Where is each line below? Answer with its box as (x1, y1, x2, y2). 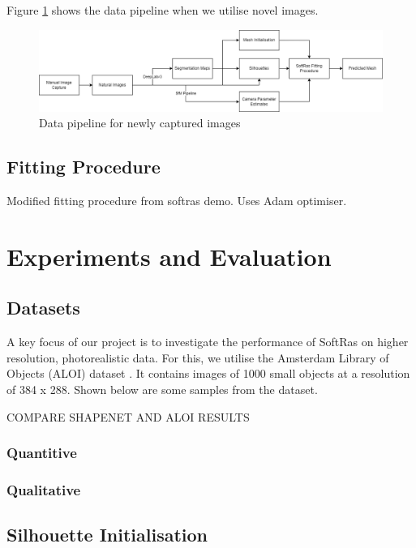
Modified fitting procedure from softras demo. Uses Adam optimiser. (6, 192, 347, 209)
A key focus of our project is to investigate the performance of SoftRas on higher (6, 333, 409, 350)
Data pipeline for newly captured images (39, 114, 241, 131)
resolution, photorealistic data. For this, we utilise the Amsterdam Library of (6, 349, 389, 366)
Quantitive (6, 443, 77, 463)
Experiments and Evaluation (6, 239, 332, 272)
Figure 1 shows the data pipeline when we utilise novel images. (6, 2, 319, 18)
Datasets (6, 295, 80, 320)
